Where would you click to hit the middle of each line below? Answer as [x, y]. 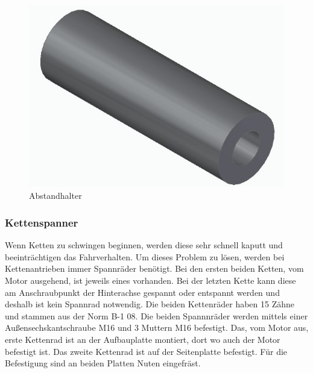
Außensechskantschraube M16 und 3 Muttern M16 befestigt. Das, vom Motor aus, [157, 328]
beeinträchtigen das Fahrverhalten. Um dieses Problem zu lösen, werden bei [145, 256]
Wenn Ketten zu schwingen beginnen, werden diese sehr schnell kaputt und [144, 245]
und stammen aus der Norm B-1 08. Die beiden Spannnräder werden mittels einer [156, 315]
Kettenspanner [42, 222]
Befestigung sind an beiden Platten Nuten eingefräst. [103, 363]
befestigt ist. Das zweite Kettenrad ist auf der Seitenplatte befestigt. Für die [146, 351]
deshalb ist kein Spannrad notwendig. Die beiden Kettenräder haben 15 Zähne [150, 304]
